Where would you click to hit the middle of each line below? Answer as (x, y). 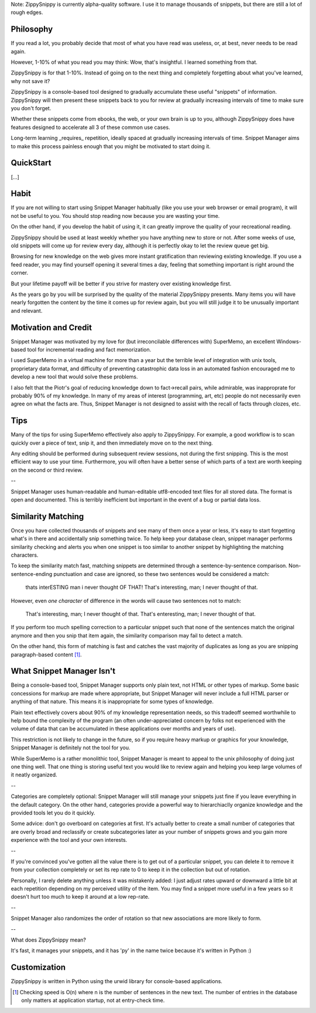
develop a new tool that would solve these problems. (74, 377)
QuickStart (31, 163)
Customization (38, 968)
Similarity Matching (47, 516)
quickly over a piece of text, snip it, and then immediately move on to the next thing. (112, 443)
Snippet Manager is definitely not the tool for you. (71, 748)
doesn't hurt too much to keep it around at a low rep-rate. (80, 897)
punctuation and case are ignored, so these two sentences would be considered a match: (162, 574)
